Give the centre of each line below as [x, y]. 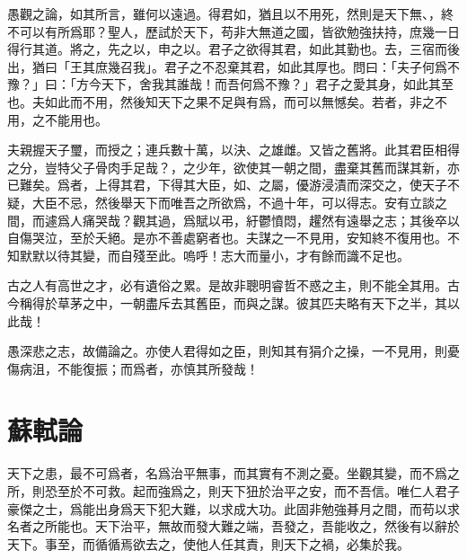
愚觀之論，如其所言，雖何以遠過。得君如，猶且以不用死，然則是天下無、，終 [230, 13]
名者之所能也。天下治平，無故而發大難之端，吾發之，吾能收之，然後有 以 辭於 [233, 526]
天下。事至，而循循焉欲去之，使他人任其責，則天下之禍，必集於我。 [208, 543]
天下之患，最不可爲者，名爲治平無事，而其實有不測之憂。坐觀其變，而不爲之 [233, 473]
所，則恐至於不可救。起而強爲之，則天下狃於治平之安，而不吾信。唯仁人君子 [233, 491]
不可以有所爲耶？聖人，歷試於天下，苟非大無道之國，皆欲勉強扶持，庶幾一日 [233, 31]
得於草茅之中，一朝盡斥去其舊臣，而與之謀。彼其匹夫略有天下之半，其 [239, 302]
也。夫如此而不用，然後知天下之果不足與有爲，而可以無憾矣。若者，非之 [221, 101]
